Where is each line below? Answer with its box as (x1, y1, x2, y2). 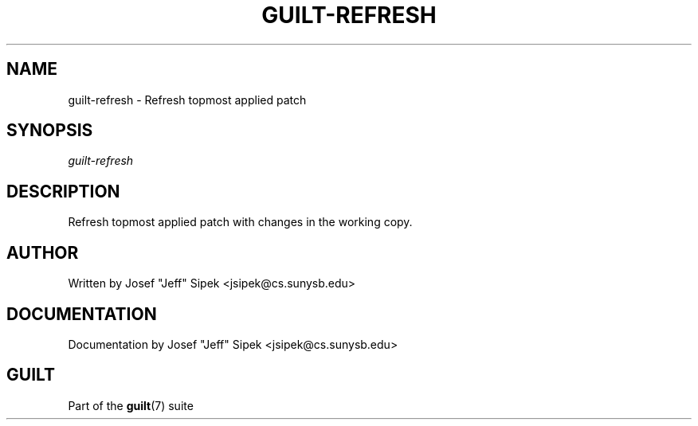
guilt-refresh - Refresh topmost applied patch (68, 92, 307, 107)
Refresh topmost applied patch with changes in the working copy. (68, 215, 413, 229)
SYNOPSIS (6, 120, 93, 141)
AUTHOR (6, 242, 79, 263)
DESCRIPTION (6, 181, 120, 201)
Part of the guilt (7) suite (68, 398, 194, 412)
